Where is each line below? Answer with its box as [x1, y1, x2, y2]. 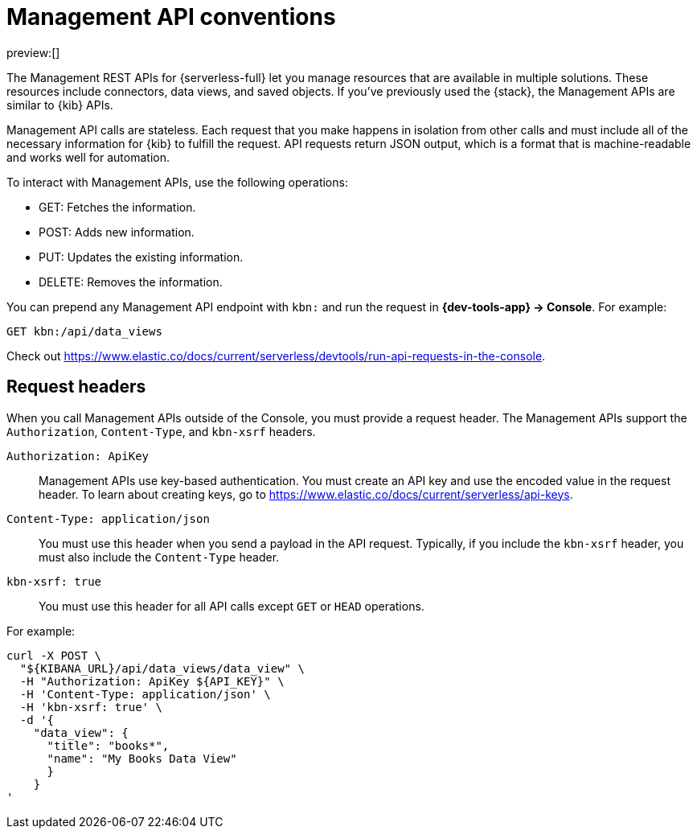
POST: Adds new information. [39, 224, 195, 239]
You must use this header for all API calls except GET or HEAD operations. [39, 598, 424, 613]
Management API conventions [6, 3, 336, 31]
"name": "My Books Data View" [47, 751, 237, 765]
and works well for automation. [6, 150, 170, 164]
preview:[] [6, 45, 60, 60]
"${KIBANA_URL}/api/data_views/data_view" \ [19, 661, 305, 675]
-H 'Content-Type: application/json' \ [19, 687, 271, 701]
